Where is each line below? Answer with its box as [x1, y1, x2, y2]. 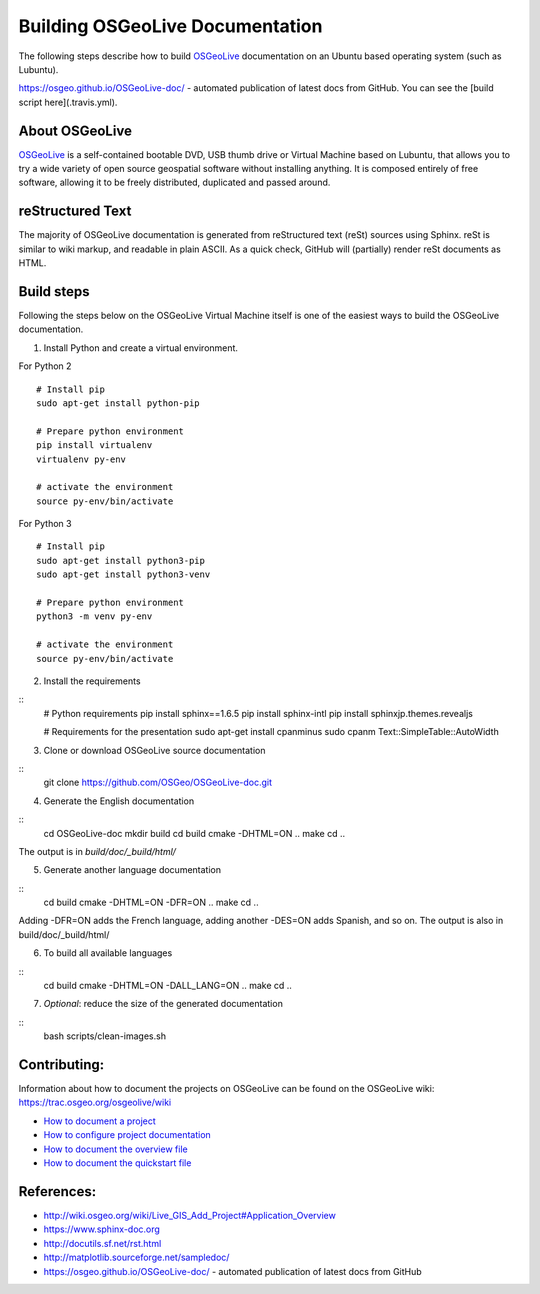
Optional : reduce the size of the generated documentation [43, 998, 284, 1010]
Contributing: [18, 1056, 105, 1073]
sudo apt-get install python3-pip [36, 555, 205, 566]
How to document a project [43, 1115, 157, 1127]
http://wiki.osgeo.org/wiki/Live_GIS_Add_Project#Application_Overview [43, 1209, 337, 1221]
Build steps [18, 283, 90, 300]
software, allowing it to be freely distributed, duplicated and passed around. [18, 176, 331, 189]
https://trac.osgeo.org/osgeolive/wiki [18, 1096, 172, 1109]
